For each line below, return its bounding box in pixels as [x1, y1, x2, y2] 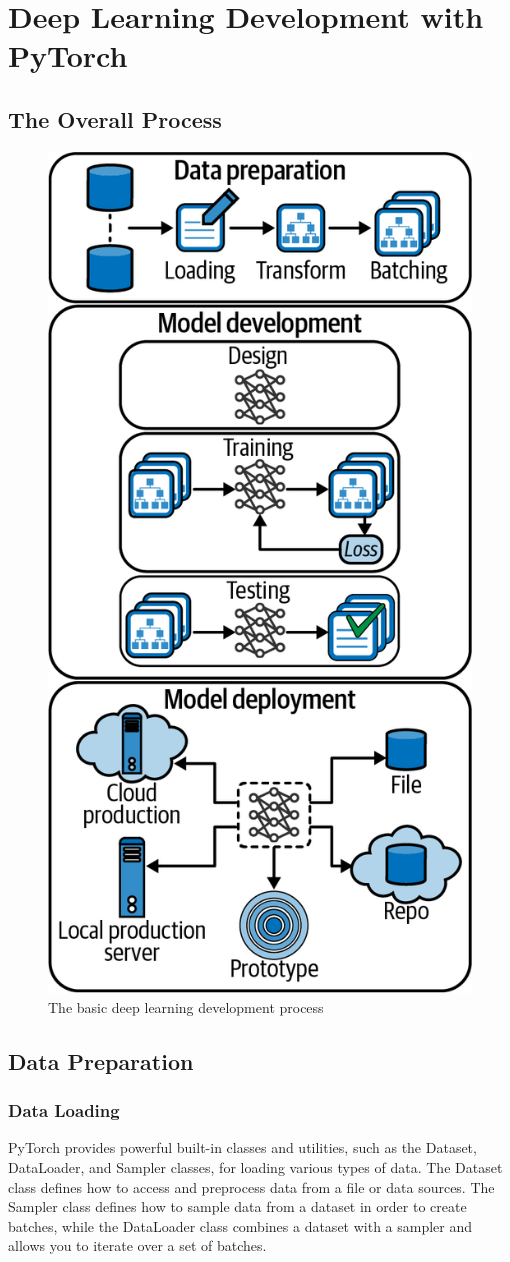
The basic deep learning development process [48, 996, 324, 1017]
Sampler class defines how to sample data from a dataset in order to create [8, 1196, 467, 1217]
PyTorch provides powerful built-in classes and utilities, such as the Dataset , [8, 1137, 477, 1158]
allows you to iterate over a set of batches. [8, 1235, 267, 1256]
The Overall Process [8, 103, 222, 134]
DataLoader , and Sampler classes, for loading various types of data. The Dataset [8, 1156, 503, 1177]
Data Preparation [8, 1045, 194, 1076]
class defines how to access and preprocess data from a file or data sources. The [8, 1176, 495, 1197]
